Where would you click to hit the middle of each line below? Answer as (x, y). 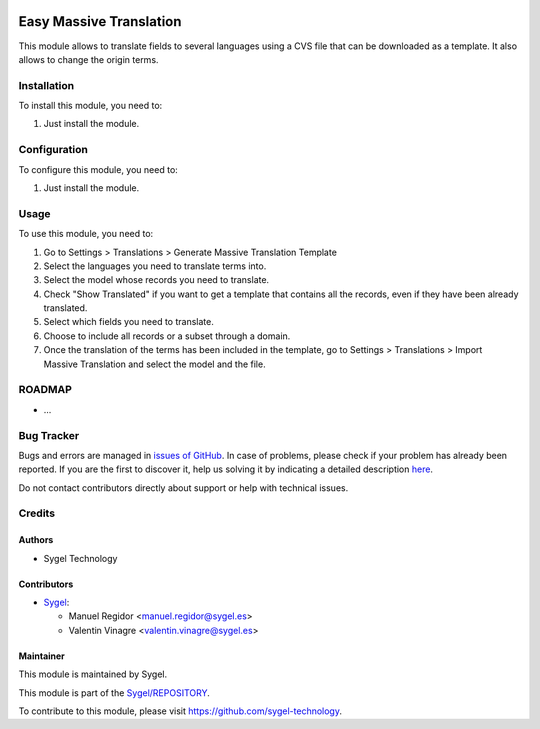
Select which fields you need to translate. (128, 322)
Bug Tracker (49, 435)
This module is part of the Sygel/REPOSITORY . (114, 692)
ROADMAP (45, 390)
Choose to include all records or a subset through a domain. (167, 336)
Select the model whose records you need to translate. (156, 280)
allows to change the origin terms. (88, 59)
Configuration (53, 150)
